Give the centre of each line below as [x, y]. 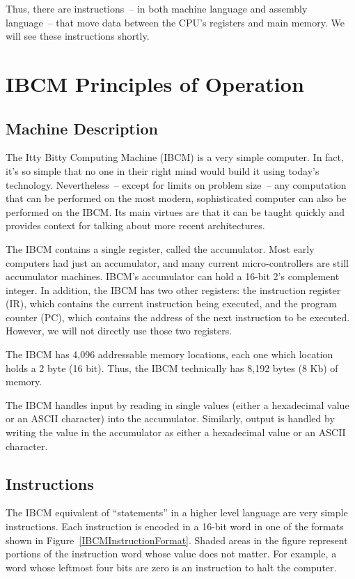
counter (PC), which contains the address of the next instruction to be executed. [178, 317]
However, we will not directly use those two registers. [119, 331]
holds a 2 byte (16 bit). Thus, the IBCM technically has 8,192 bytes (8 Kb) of [172, 368]
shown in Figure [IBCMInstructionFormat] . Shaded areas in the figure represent [177, 540]
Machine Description [82, 128]
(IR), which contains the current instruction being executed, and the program [171, 303]
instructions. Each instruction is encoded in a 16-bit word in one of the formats [175, 526]
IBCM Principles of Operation [155, 83]
